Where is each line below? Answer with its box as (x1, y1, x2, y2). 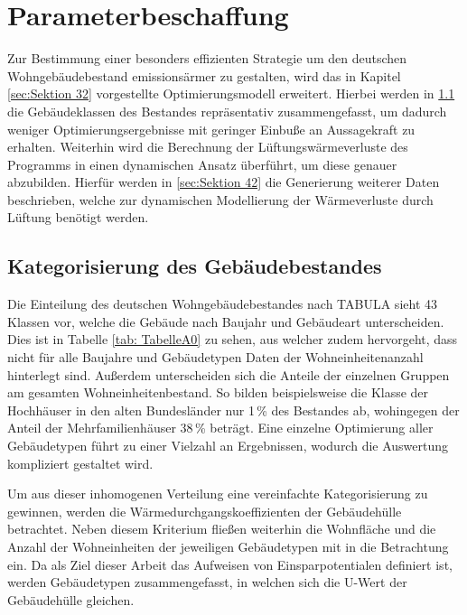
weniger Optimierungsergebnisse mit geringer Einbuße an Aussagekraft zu (7, 119, 416, 138)
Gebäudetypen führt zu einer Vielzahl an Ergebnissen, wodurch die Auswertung (7, 436, 449, 455)
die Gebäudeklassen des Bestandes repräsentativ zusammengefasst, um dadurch (7, 101, 447, 120)
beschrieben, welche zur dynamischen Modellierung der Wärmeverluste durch (7, 190, 434, 209)
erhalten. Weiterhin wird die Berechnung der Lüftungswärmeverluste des (7, 137, 408, 156)
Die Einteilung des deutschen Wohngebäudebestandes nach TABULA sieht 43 (7, 294, 437, 313)
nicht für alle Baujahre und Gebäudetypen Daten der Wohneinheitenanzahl (7, 348, 424, 367)
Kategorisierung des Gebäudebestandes (7, 252, 382, 280)
